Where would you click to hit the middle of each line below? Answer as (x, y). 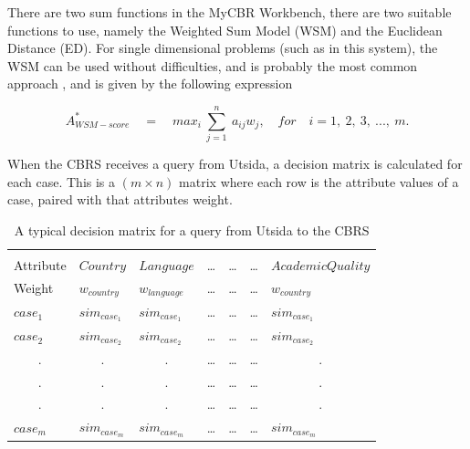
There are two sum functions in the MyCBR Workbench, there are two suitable (230, 12)
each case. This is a (62, 181)
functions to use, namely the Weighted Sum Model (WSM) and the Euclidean (225, 30)
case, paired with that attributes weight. (120, 199)
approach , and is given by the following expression (150, 84)
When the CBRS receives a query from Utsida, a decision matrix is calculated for (235, 164)
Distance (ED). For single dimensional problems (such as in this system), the (223, 48)
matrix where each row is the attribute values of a (319, 181)
